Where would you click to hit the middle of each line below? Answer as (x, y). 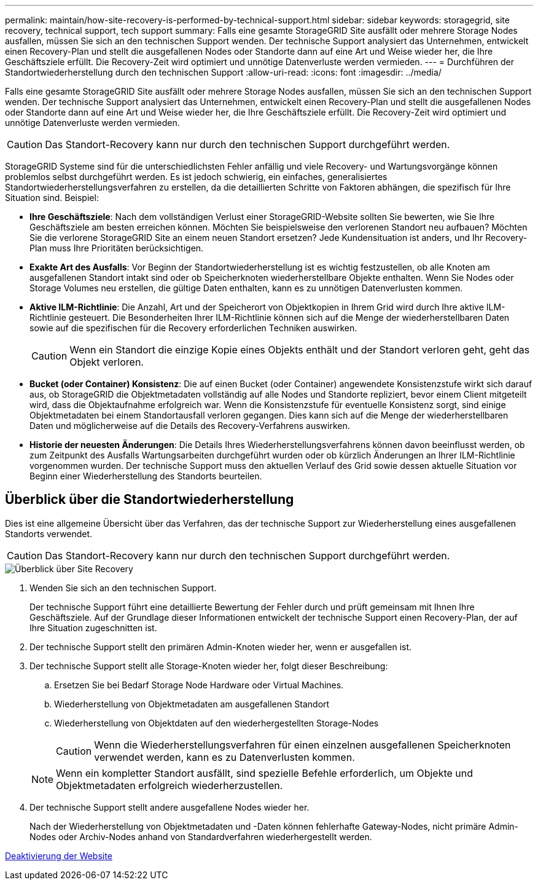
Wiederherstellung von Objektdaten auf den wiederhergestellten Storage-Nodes (216, 723)
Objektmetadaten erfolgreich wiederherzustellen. (170, 785)
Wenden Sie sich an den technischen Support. (123, 588)
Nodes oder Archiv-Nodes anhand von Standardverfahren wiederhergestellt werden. (201, 836)
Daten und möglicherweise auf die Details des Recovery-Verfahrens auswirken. (190, 426)
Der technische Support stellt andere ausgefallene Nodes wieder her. (170, 807)
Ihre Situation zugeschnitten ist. (93, 627)
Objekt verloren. (107, 362)
